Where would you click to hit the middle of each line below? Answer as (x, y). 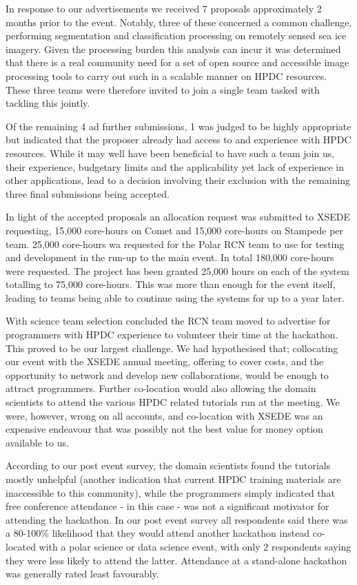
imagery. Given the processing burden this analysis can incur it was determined (173, 49)
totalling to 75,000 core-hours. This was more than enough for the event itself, (171, 284)
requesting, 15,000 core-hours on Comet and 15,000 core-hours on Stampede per (175, 230)
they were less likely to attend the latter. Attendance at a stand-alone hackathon (176, 560)
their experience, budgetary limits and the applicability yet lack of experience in (175, 166)
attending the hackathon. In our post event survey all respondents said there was (177, 519)
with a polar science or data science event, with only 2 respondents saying (195, 546)
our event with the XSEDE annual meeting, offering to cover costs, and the (165, 361)
